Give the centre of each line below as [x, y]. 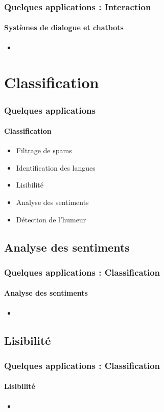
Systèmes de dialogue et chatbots [64, 27]
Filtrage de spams [44, 150]
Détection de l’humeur [51, 219]
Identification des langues [56, 167]
